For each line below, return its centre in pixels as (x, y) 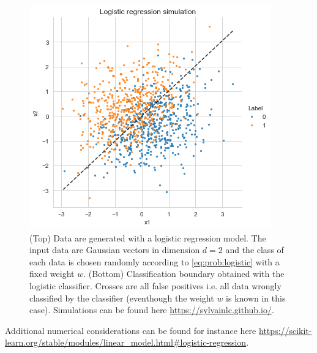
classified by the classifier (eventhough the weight (122, 298)
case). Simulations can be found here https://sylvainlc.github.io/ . (152, 310)
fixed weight (52, 274)
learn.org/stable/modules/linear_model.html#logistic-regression (126, 342)
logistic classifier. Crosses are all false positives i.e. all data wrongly (155, 285)
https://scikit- (285, 330)
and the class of (255, 250)
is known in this (256, 298)
